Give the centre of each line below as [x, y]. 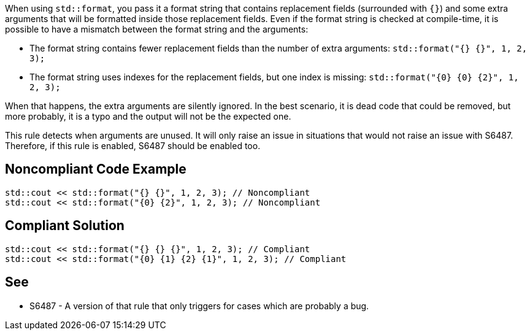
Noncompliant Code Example [96, 169]
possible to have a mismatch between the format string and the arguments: [157, 29]
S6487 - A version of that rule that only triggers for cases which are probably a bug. [199, 306]
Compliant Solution [65, 226]
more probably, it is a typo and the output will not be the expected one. [148, 116]
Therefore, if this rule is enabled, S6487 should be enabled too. [133, 146]
